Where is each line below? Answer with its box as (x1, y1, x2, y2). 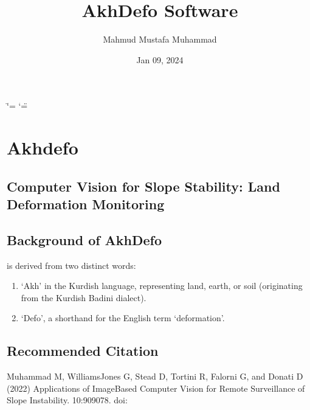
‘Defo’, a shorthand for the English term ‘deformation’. (21, 311, 225, 324)
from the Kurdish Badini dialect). (21, 291, 146, 304)
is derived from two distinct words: (7, 259, 136, 271)
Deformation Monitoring (7, 195, 165, 214)
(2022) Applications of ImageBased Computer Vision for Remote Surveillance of (7, 381, 305, 394)
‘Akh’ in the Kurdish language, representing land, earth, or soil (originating (21, 279, 303, 292)
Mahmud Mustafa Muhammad (103, 33, 217, 46)
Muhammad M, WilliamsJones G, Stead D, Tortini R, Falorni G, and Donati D (7, 370, 303, 383)
